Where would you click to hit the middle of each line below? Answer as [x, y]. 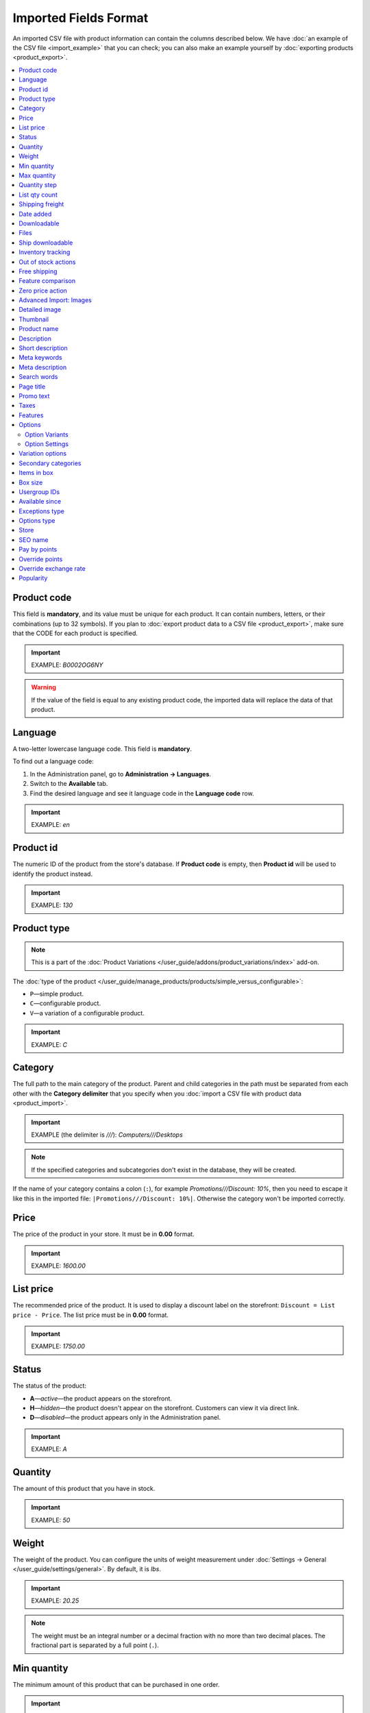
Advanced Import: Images [55, 300]
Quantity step [38, 185]
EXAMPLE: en [50, 825]
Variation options [43, 454]
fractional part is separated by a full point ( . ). [95, 1645]
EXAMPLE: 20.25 [55, 1601]
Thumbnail [34, 319]
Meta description [43, 367]
